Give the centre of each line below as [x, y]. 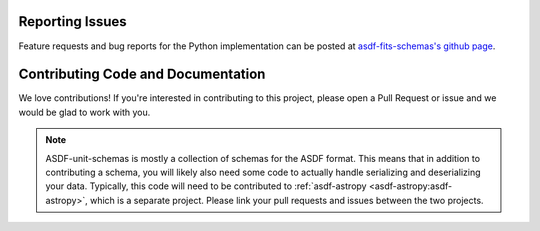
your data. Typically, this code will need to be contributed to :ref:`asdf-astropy [206, 186]
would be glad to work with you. [84, 112]
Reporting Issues [72, 21]
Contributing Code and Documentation [142, 74]
